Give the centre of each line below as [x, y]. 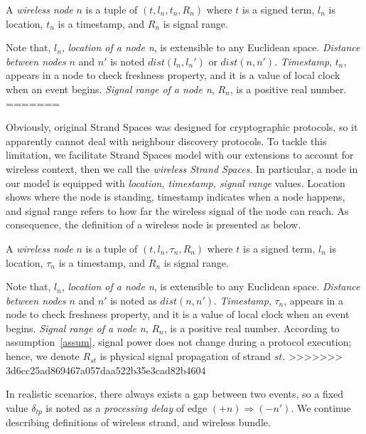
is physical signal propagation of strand [185, 356]
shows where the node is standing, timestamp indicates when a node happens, [176, 197]
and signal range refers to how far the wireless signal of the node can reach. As [177, 210]
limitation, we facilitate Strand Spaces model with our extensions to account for [180, 155]
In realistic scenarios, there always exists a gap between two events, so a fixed [175, 394]
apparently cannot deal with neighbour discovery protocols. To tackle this [166, 141]
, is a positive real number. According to [252, 328]
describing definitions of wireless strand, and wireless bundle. [138, 422]
